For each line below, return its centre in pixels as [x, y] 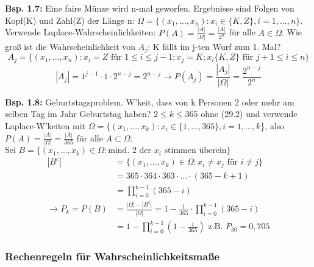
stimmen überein [195, 151]
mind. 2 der [130, 151]
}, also [273, 125]
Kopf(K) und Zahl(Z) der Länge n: [70, 20]
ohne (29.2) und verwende [249, 114]
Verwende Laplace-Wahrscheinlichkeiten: [80, 32]
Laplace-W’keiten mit [45, 125]
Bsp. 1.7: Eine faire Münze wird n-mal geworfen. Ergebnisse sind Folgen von [150, 8]
